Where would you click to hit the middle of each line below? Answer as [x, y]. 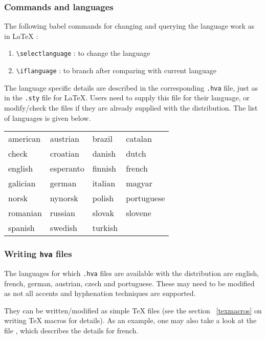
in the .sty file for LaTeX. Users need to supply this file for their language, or [127, 98]
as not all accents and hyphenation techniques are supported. [100, 293]
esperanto [67, 168]
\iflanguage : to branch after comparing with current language [116, 70]
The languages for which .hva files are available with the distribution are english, [132, 273]
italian [104, 183]
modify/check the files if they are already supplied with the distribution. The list [131, 108]
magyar [139, 183]
